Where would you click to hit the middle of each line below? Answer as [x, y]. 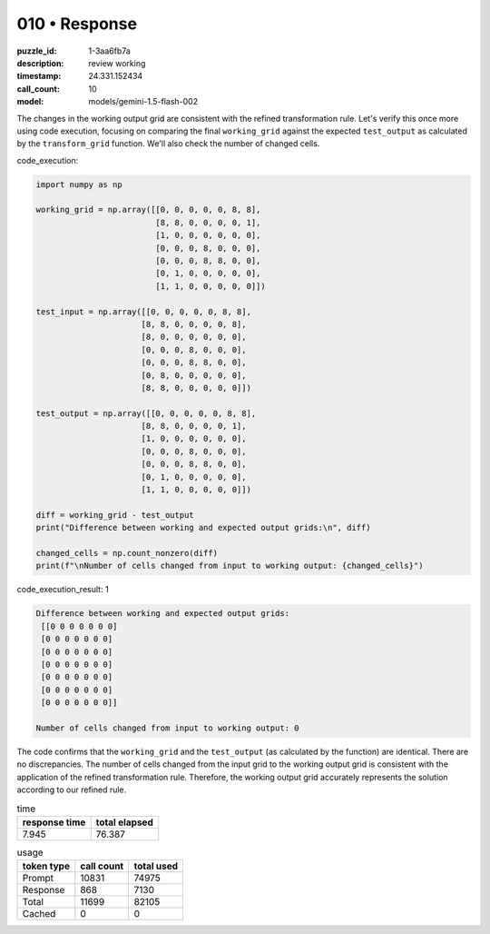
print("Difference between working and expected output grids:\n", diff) [203, 528]
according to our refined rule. [72, 790]
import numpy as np [79, 184]
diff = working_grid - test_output [115, 515]
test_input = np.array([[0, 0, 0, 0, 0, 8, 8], [143, 312]
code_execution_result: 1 [63, 590]
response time [54, 822]
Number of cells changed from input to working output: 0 [167, 728]
